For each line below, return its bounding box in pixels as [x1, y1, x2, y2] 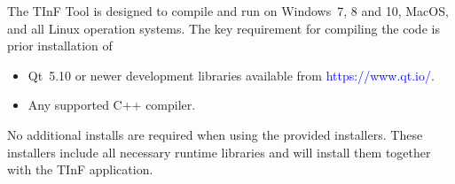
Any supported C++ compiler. [27, 96, 196, 114]
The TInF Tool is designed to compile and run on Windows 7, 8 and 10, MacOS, [7, 2, 449, 19]
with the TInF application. [7, 160, 153, 179]
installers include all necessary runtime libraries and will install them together [7, 142, 431, 161]
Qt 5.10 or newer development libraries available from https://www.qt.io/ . [27, 65, 435, 84]
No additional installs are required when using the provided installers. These [7, 125, 423, 143]
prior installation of [7, 36, 113, 55]
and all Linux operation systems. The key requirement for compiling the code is [7, 19, 440, 37]
